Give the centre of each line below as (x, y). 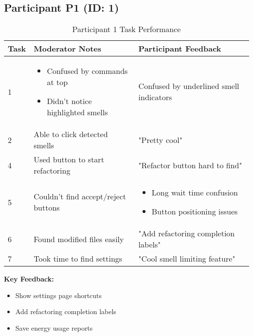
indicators (155, 97)
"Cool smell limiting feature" (187, 259)
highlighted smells (77, 112)
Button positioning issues (195, 212)
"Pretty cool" (160, 140)
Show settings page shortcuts (59, 295)
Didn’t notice (69, 101)
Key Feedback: (29, 279)
